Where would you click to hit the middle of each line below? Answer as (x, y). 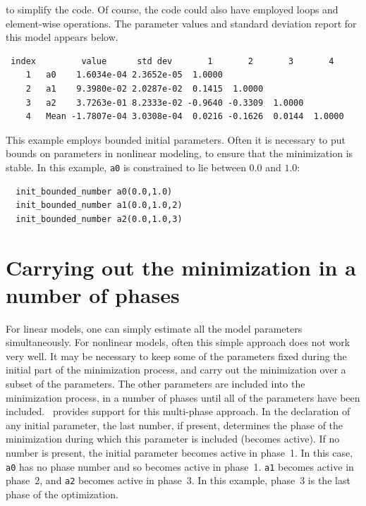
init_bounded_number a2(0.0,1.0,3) (99, 219)
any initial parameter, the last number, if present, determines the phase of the (175, 425)
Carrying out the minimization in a (181, 267)
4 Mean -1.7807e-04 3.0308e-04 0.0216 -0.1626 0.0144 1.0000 (185, 117)
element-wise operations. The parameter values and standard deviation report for (181, 23)
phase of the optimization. (62, 494)
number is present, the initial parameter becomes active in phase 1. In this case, (179, 453)
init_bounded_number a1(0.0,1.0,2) (99, 205)
